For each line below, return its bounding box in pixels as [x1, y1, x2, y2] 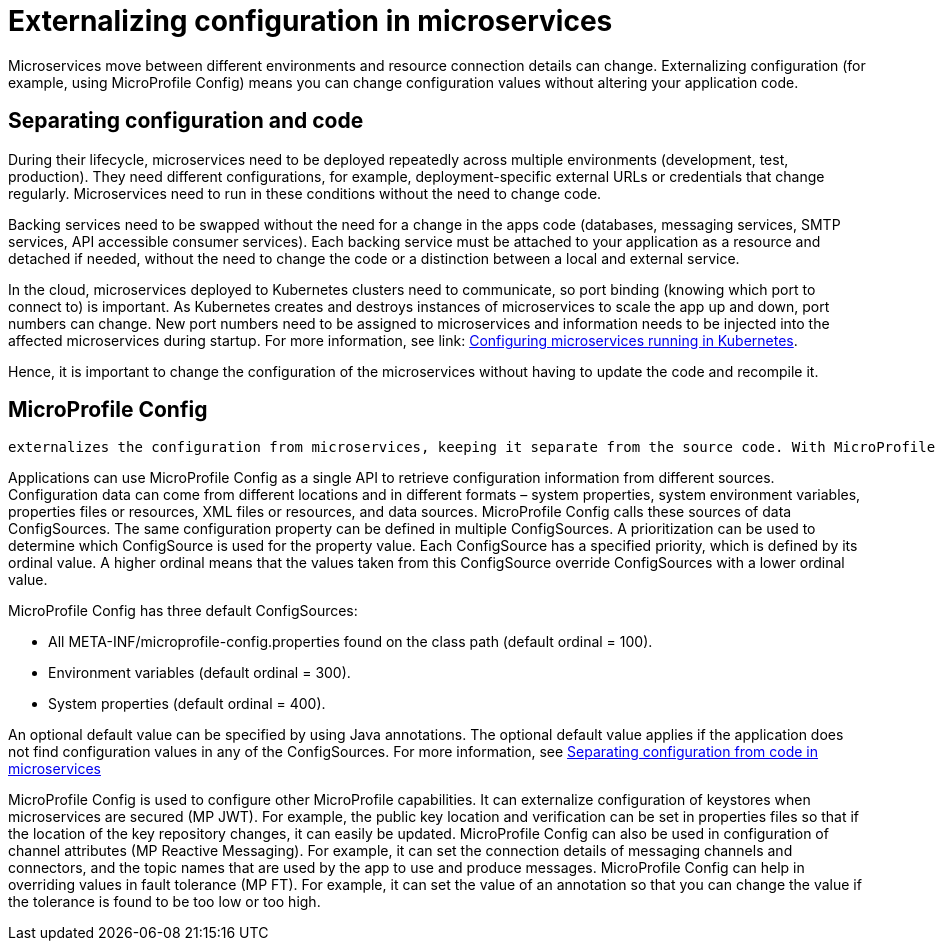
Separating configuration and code [8, 108, 364, 134]
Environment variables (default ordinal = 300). [48, 664, 351, 682]
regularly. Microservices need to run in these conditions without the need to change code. [8, 184, 602, 202]
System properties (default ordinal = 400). [48, 695, 326, 713]
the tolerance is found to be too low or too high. [8, 893, 321, 911]
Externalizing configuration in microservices [8, 4, 613, 38]
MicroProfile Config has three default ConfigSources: [8, 602, 358, 620]
